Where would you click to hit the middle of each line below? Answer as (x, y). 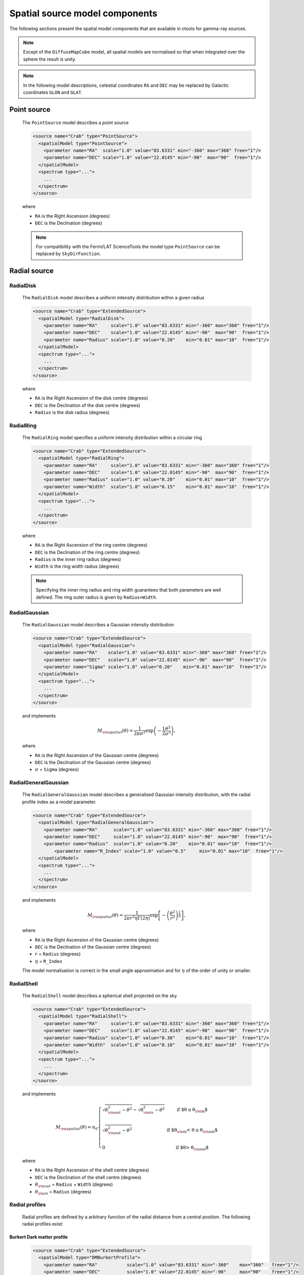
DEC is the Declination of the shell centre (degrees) (88, 1177)
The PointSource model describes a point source (75, 123)
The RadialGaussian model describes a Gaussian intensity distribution (98, 625)
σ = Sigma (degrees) (57, 770)
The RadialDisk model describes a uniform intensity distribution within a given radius (113, 298)
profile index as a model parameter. (59, 802)
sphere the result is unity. (50, 59)
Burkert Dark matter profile (39, 1237)
